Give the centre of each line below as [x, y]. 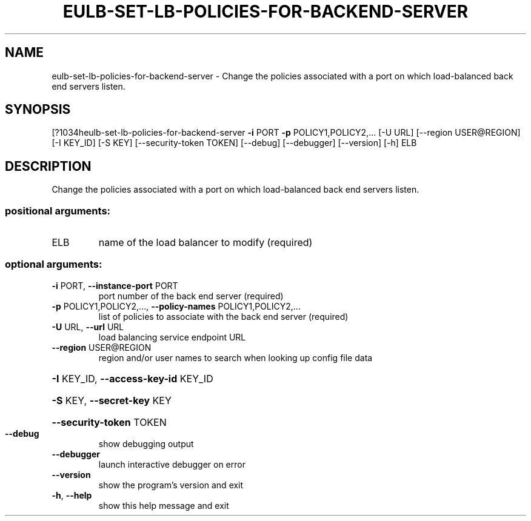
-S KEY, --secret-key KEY [112, 400]
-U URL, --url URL [88, 327]
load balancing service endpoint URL [172, 337]
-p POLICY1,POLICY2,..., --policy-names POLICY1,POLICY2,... [176, 306]
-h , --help [72, 495]
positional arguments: [58, 211]
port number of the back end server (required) [191, 296]
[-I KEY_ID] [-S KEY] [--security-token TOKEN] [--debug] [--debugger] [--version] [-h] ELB [234, 143]
